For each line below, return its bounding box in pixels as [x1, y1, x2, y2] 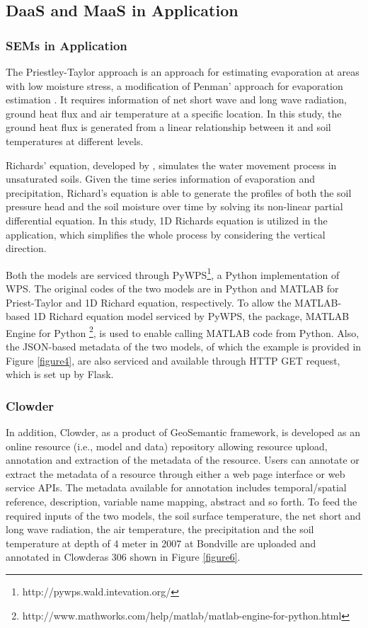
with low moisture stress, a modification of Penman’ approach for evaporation [6, 78, 343, 93]
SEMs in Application [6, 36, 127, 54]
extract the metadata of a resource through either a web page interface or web [6, 466, 345, 481]
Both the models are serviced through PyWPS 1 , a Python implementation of [6, 265, 340, 282]
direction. [6, 241, 47, 256]
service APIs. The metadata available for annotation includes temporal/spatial [6, 480, 347, 495]
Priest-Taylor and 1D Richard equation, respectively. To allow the [6, 295, 292, 309]
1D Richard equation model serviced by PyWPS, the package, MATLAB [33, 309, 350, 324]
